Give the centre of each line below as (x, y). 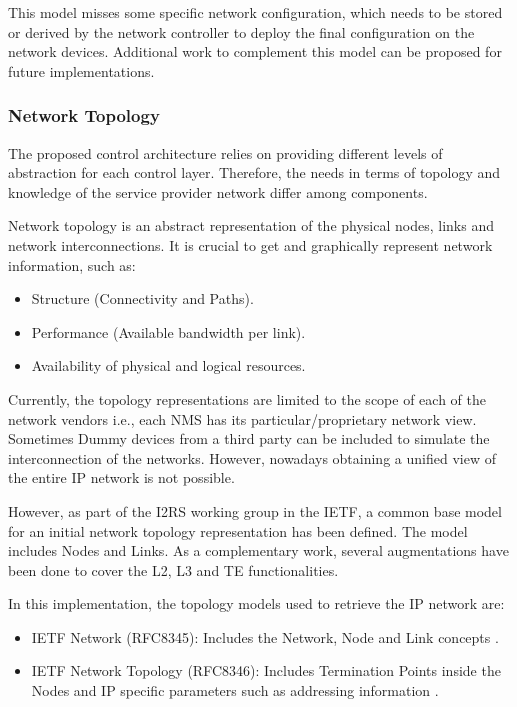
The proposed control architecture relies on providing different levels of (225, 152)
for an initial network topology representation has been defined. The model (238, 530)
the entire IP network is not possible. (121, 477)
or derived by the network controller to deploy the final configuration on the (241, 31)
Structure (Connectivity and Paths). (142, 298)
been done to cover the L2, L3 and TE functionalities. (173, 569)
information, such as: (72, 264)
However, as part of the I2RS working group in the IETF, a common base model (255, 510)
